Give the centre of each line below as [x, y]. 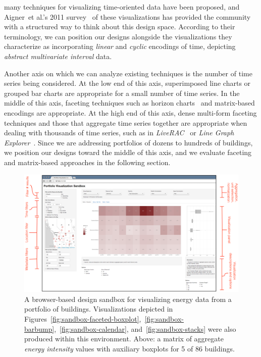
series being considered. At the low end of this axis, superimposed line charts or [127, 83]
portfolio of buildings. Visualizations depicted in [99, 309]
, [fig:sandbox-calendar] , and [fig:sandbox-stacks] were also [145, 328]
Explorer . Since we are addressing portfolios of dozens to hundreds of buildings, [128, 142]
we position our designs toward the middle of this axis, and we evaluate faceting [128, 152]
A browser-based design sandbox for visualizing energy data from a [128, 299]
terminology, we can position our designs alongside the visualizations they [118, 36]
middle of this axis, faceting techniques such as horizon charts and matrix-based [129, 103]
